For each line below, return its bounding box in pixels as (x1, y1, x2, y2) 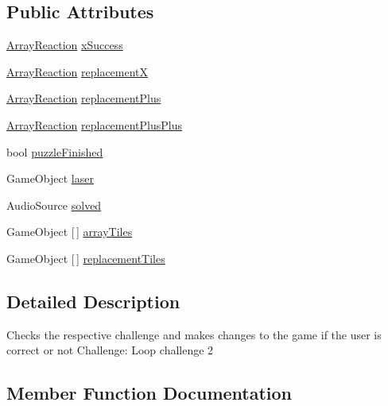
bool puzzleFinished (6, 143, 103, 160)
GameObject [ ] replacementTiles (6, 249, 165, 266)
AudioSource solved (6, 196, 102, 213)
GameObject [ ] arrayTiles (6, 223, 133, 240)
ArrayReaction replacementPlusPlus (6, 116, 182, 133)
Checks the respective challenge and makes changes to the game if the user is (6, 326, 382, 342)
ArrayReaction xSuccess (6, 37, 123, 53)
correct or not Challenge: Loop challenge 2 (6, 342, 214, 358)
